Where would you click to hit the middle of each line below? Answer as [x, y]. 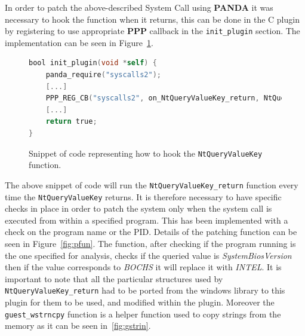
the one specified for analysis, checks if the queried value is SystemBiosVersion [148, 255]
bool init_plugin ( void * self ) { [93, 63]
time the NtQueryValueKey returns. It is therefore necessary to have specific [143, 196]
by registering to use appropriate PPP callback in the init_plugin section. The [152, 31]
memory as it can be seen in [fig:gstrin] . [78, 326]
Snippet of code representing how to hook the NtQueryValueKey [146, 153]
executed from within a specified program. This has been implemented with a [147, 220]
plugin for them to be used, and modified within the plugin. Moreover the [140, 302]
